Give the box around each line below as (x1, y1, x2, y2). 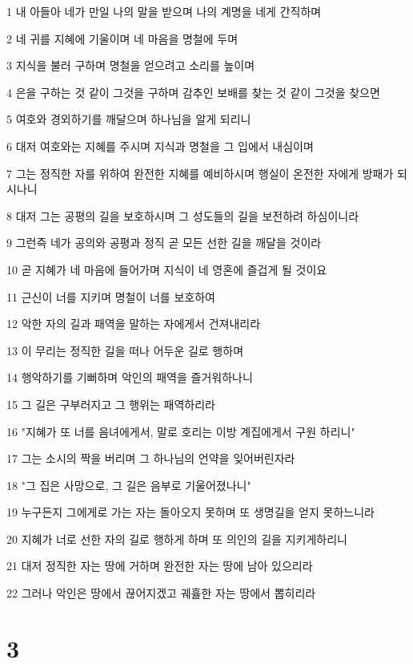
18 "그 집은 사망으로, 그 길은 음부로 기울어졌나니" (6, 476, 251, 493)
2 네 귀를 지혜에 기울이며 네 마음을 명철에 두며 (6, 30, 239, 47)
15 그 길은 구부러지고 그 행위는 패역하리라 (6, 395, 215, 412)
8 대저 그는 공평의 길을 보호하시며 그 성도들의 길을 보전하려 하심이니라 (6, 207, 359, 224)
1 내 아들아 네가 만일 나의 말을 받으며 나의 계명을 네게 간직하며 (6, 3, 322, 19)
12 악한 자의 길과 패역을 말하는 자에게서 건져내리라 (6, 315, 261, 332)
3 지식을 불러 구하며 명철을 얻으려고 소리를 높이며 (6, 57, 255, 74)
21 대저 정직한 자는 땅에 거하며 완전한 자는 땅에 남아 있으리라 (6, 557, 313, 574)
